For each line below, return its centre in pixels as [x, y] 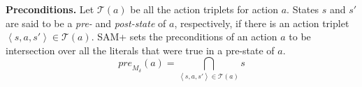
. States [303, 9]
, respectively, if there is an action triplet [262, 23]
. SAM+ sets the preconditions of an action [184, 37]
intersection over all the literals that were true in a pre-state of [140, 50]
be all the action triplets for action [204, 9]
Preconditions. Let [50, 9]
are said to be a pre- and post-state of [86, 23]
